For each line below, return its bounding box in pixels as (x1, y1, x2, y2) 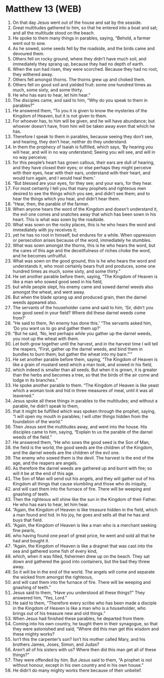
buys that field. (12, 517, 43, 523)
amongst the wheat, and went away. (12, 289, 86, 295)
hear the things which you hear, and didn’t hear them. (12, 196, 120, 201)
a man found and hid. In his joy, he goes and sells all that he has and (12, 512, 150, 518)
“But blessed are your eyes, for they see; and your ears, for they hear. (12, 180, 153, 186)
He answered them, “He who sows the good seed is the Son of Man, (12, 439, 150, 445)
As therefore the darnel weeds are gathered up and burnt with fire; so (12, 465, 152, 471)
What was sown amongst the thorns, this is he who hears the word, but (12, 242, 156, 248)
